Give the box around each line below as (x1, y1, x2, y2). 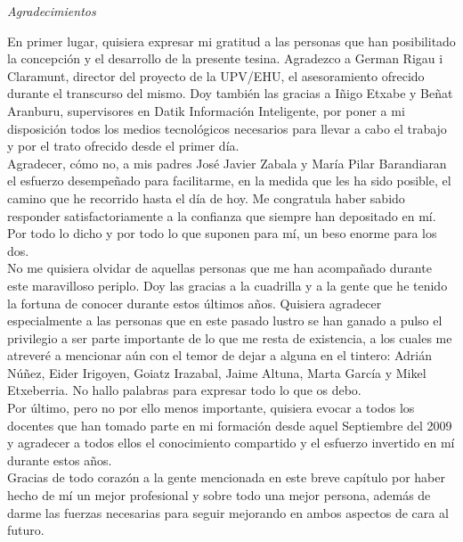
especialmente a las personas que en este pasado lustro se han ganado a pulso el (7, 311, 443, 330)
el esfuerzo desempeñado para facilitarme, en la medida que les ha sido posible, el (7, 171, 451, 190)
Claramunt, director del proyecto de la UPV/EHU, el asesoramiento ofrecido (7, 66, 425, 85)
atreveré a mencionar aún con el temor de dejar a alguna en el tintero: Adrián (7, 346, 433, 365)
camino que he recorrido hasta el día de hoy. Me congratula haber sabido (7, 188, 405, 207)
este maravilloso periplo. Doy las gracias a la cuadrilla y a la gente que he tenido (7, 275, 448, 294)
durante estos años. (7, 450, 112, 469)
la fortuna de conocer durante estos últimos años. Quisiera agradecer (7, 293, 382, 312)
